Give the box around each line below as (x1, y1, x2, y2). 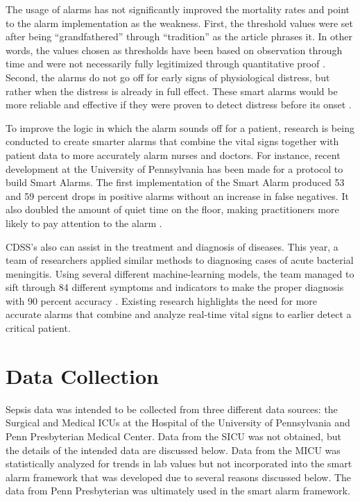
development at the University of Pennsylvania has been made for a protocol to (6, 161, 343, 176)
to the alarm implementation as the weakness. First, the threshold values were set (6, 15, 353, 30)
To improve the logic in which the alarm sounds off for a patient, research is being (6, 120, 354, 135)
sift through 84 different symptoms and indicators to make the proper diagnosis (6, 280, 344, 294)
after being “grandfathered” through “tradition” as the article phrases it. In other (6, 29, 352, 44)
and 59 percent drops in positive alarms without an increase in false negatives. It (6, 188, 349, 203)
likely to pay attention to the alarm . (6, 215, 162, 230)
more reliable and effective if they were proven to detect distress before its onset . (6, 97, 352, 112)
